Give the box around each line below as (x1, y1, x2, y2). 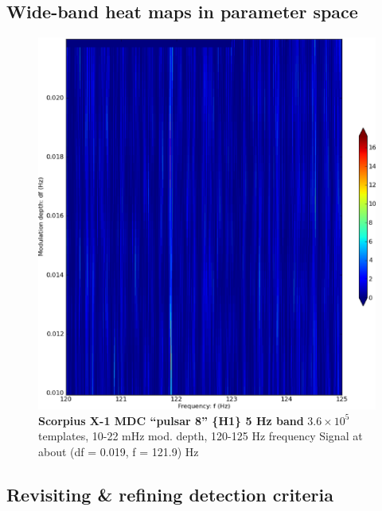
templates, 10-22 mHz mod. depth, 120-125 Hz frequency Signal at (38, 428, 363, 444)
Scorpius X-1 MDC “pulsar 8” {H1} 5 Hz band (38, 412, 304, 428)
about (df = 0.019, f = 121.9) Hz (38, 443, 199, 459)
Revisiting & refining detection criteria (6, 482, 333, 506)
